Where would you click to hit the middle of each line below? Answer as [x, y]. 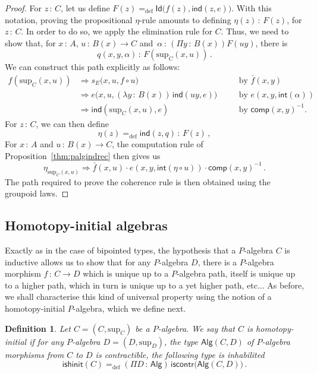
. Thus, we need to [255, 31]
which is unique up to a [126, 273]
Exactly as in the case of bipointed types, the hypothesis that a [120, 250]
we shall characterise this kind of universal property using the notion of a [138, 297]
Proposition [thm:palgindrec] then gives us [83, 155]
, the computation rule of [158, 144]
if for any [46, 341]
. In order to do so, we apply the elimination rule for [117, 31]
